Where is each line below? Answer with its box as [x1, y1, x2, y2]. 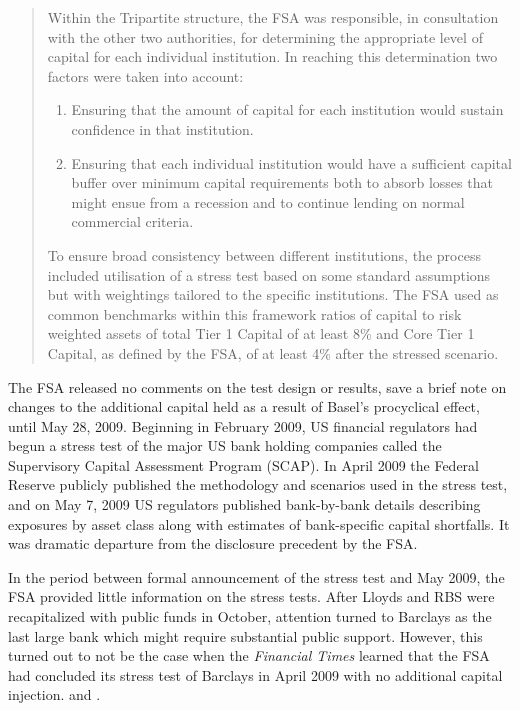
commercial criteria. [71, 211, 194, 232]
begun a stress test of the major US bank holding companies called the [8, 435, 442, 456]
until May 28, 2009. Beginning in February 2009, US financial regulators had [8, 415, 478, 436]
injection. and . [8, 684, 101, 705]
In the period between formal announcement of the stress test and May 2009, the [8, 566, 505, 587]
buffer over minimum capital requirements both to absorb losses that [71, 172, 493, 193]
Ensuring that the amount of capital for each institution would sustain [71, 99, 504, 120]
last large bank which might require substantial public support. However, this [8, 625, 483, 646]
